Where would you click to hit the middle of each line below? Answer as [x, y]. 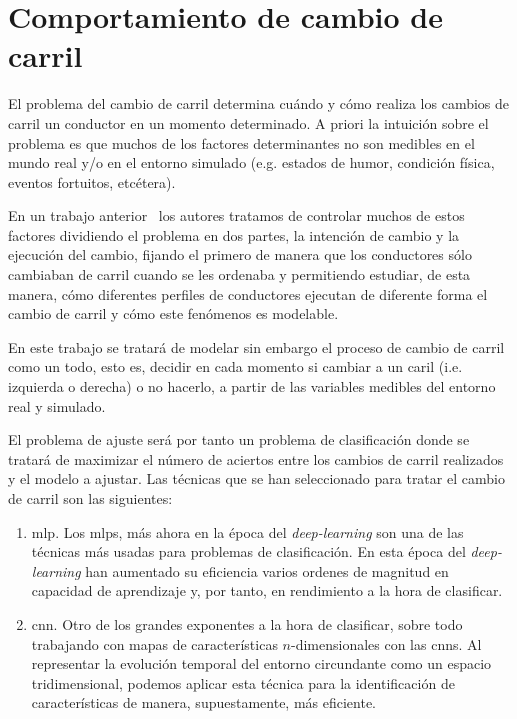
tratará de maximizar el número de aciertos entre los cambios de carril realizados [256, 458]
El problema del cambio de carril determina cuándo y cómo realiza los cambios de [259, 103]
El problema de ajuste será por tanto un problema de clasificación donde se [239, 439]
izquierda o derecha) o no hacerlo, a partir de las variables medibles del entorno [252, 386]
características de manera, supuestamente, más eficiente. [204, 702]
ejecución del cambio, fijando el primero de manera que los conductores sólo [240, 254]
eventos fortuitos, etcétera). [92, 181]
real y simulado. [57, 405]
